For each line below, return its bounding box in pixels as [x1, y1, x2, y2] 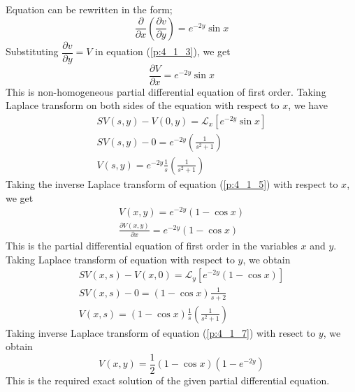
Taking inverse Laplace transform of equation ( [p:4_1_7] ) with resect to [6, 325, 316, 340]
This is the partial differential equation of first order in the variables [6, 238, 298, 253]
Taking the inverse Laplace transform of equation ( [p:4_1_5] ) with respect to [6, 177, 338, 191]
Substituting [6, 44, 59, 59]
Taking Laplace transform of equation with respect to [6, 252, 235, 266]
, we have [288, 98, 328, 112]
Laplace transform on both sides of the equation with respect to [6, 98, 280, 112]
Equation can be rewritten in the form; [6, 2, 173, 16]
